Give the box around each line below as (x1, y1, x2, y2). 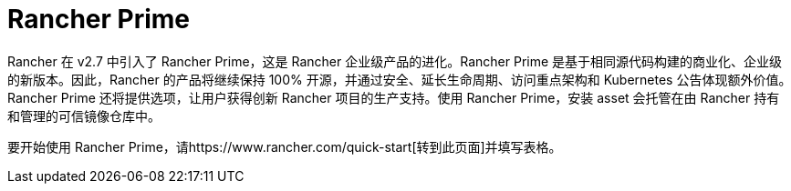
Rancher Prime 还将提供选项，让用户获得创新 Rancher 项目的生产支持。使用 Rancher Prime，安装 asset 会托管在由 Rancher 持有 (7, 89, 780, 106)
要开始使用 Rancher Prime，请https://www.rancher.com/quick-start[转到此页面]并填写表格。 (7, 138, 562, 155)
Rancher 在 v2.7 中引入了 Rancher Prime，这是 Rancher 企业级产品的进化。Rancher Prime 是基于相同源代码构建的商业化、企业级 (7, 53, 783, 69)
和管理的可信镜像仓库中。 (7, 107, 161, 124)
